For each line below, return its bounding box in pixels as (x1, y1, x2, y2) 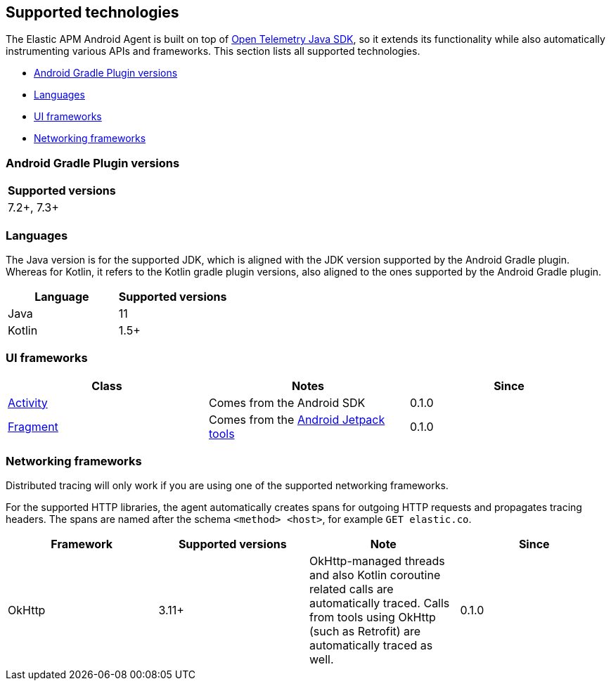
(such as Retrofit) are (309, 624, 421, 639)
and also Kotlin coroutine (309, 568, 441, 583)
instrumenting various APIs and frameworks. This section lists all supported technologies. (6, 45, 420, 58)
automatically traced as (309, 638, 433, 653)
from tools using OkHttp (309, 610, 436, 625)
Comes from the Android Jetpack (208, 412, 385, 427)
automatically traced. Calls (309, 596, 450, 611)
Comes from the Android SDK (208, 395, 366, 410)
